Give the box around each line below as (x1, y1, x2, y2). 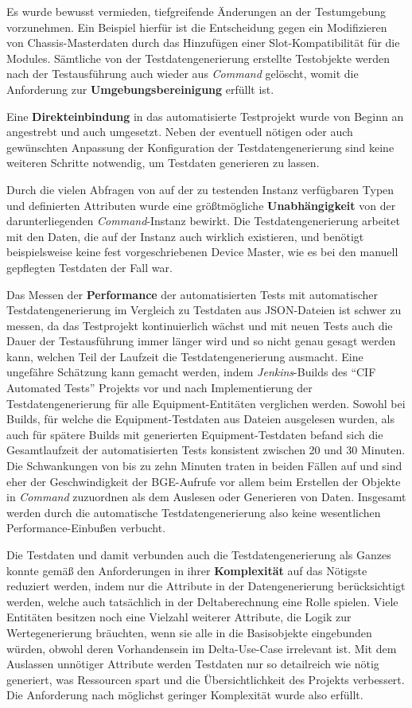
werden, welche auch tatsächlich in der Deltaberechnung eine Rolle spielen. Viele (6, 593, 398, 609)
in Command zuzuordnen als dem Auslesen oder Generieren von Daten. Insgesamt (6, 488, 406, 505)
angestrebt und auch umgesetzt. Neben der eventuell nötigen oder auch (6, 123, 353, 140)
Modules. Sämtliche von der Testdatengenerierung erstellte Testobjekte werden (6, 49, 390, 66)
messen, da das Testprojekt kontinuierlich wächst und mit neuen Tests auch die (6, 317, 393, 333)
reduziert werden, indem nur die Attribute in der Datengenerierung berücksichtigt (6, 578, 406, 594)
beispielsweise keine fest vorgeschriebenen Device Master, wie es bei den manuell (6, 243, 398, 260)
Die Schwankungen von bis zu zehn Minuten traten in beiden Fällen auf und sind (6, 457, 402, 474)
